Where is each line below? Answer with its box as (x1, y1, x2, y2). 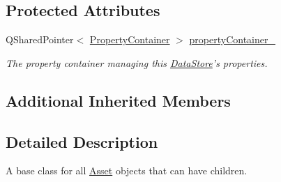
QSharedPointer (6, 32, 74, 47)
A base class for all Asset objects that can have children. (6, 163, 248, 178)
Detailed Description (6, 130, 158, 152)
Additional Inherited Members (6, 89, 231, 111)
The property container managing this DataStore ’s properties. (6, 55, 268, 70)
